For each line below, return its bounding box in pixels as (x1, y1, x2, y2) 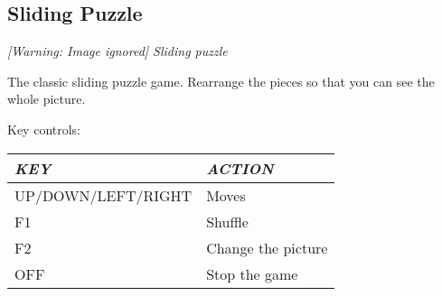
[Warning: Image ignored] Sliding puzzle (7, 42, 228, 60)
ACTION (206, 157, 274, 179)
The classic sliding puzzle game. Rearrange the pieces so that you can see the (7, 71, 435, 90)
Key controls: (7, 119, 81, 138)
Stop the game (206, 263, 298, 284)
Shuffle (206, 210, 249, 232)
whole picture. (7, 89, 86, 108)
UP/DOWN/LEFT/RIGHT (14, 184, 193, 206)
